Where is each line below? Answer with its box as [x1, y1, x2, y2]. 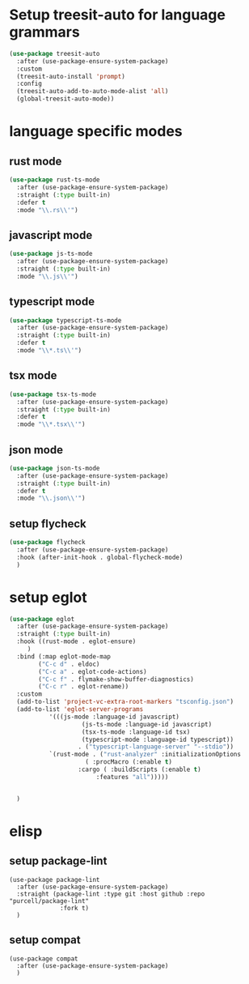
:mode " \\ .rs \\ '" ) [16, 206, 79, 214]
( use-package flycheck [9, 539, 86, 547]
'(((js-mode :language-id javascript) [49, 713, 180, 721]
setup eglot [9, 588, 87, 607]
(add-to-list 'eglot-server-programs [16, 705, 144, 714]
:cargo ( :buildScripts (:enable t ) [78, 765, 201, 774]
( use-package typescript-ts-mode [9, 316, 122, 325]
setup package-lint [9, 854, 108, 868]
